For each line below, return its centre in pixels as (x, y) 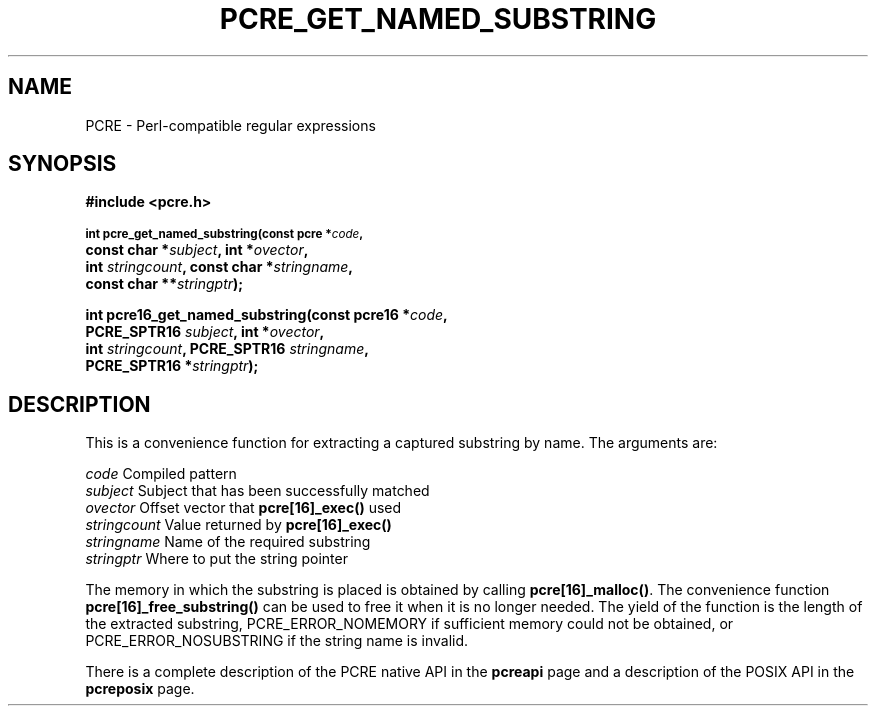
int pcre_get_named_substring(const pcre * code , (224, 234)
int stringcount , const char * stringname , (219, 267)
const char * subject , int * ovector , (197, 250)
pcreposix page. (140, 689)
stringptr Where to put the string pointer (216, 559)
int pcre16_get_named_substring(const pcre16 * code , (266, 315)
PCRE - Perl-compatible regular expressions (230, 125)
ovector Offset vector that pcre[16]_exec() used (243, 508)
